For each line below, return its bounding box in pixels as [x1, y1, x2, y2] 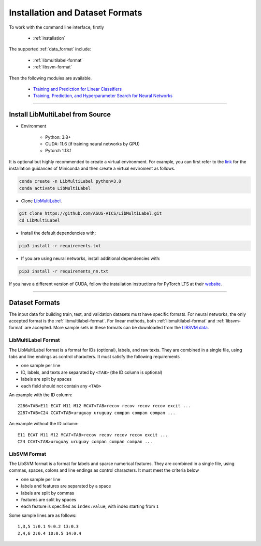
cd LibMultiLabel [19, 217, 60, 223]
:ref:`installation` [33, 35, 66, 41]
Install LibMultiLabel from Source [9, 111, 111, 119]
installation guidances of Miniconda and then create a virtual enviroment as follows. [9, 165, 175, 172]
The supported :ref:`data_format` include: [9, 46, 91, 52]
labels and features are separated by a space [21, 483, 111, 489]
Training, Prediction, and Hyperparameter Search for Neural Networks [33, 93, 173, 99]
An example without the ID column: [9, 421, 79, 427]
